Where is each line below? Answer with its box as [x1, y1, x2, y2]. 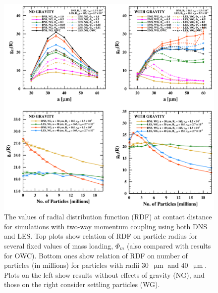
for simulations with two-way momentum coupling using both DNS [4, 221, 207, 231]
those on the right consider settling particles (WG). [4, 279, 160, 290]
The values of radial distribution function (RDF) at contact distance [4, 211, 212, 222]
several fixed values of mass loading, [4, 240, 113, 251]
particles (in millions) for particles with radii [4, 260, 140, 270]
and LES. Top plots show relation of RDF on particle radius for [4, 231, 198, 241]
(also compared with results [127, 240, 211, 251]
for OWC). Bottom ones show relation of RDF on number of [4, 250, 188, 260]
